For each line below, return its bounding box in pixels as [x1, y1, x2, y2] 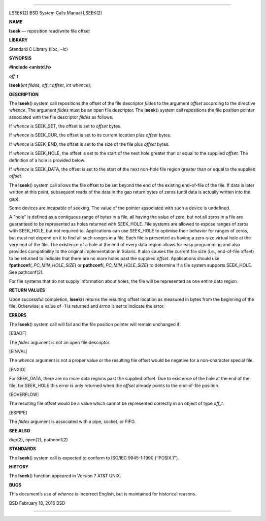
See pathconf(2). [9, 269, 44, 275]
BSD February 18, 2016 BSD [9, 500, 66, 506]
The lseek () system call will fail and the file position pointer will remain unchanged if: [9, 321, 181, 327]
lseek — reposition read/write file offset [9, 28, 90, 34]
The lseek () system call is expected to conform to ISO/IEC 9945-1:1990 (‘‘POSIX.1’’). [9, 455, 179, 460]
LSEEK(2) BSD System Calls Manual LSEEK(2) [9, 10, 102, 16]
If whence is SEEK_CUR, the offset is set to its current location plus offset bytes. [9, 132, 172, 138]
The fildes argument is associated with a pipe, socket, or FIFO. [9, 419, 136, 424]
